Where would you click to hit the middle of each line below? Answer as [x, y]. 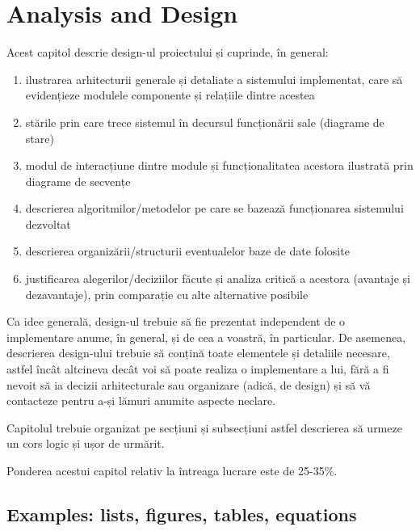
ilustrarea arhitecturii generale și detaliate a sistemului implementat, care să [214, 79]
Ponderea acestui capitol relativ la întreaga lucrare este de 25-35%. [172, 470]
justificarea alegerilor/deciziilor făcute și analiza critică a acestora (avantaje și [218, 278]
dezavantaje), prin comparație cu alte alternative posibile [167, 294]
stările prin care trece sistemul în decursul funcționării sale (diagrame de [205, 122]
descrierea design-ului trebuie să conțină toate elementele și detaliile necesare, [198, 353]
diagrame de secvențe [78, 181]
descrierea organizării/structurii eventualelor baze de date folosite [187, 251]
